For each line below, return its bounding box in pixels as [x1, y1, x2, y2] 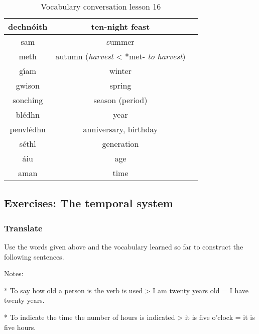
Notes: [4, 268, 24, 279]
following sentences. [4, 251, 64, 262]
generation [102, 138, 139, 149]
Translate [4, 221, 43, 234]
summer [106, 36, 135, 47]
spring [109, 79, 132, 91]
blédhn [16, 109, 40, 120]
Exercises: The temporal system [4, 195, 173, 211]
